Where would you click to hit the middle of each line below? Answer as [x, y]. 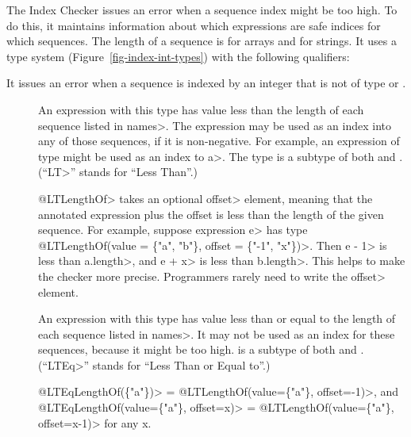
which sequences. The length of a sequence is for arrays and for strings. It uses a [202, 41]
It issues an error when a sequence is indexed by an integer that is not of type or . [206, 83]
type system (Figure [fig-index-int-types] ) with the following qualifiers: [178, 56]
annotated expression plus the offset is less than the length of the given [211, 214]
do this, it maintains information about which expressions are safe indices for [194, 25]
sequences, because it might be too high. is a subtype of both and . [201, 349]
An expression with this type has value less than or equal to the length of [217, 318]
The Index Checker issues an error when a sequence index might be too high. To [202, 10]
